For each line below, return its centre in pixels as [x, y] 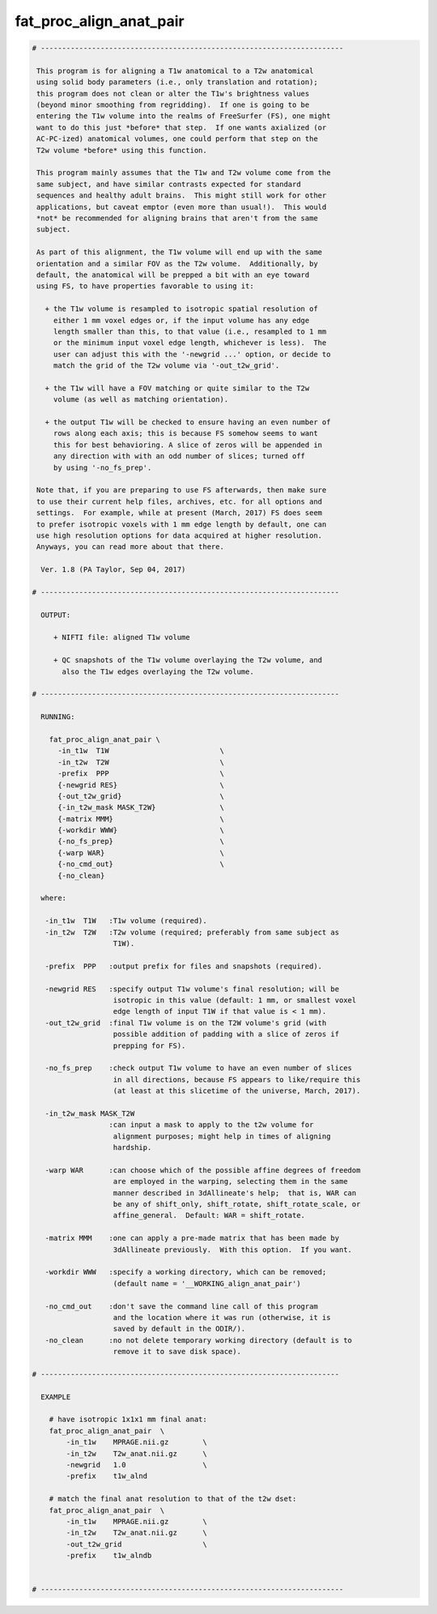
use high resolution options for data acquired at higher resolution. [180, 535]
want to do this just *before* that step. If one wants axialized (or [182, 127]
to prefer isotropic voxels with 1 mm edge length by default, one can [182, 524]
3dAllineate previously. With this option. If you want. [232, 1250]
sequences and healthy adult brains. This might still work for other [182, 196]
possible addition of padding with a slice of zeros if [226, 1034]
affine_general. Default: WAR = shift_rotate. [209, 1216]
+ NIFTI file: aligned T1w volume [121, 637]
